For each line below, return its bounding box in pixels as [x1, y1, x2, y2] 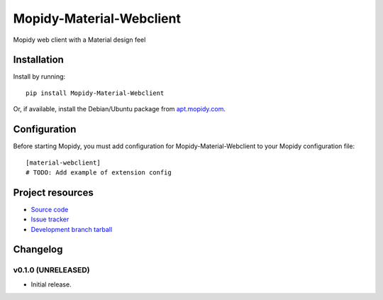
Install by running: [13, 72, 66, 81]
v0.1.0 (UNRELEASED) [13, 265, 90, 275]
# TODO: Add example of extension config [26, 168, 172, 177]
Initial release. [30, 280, 72, 289]
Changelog [13, 243, 63, 255]
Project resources [13, 187, 94, 199]
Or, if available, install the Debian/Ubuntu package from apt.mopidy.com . [13, 105, 226, 113]
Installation [13, 54, 64, 66]
